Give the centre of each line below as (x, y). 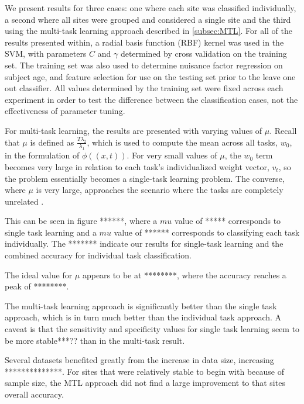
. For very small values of (172, 155)
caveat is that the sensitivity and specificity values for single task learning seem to (152, 329)
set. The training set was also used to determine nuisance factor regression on (144, 65)
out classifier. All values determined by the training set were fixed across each (144, 88)
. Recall (283, 130)
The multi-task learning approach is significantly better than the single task (141, 305)
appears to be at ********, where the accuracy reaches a (184, 274)
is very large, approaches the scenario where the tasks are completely (160, 190)
